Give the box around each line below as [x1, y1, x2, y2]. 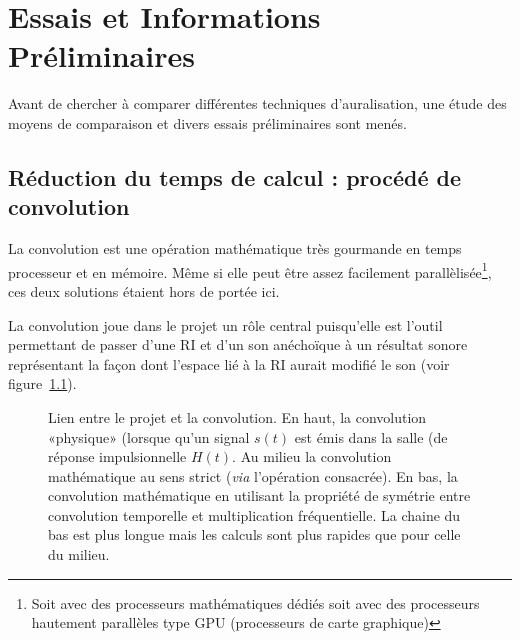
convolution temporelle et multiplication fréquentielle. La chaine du [48, 504, 461, 525]
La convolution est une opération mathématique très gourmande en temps [8, 238, 462, 259]
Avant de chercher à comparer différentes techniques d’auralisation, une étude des [8, 93, 507, 114]
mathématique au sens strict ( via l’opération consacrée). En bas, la [48, 465, 458, 486]
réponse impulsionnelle [48, 446, 187, 467]
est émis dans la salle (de [294, 426, 448, 447]
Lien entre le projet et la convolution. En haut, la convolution [48, 406, 427, 427]
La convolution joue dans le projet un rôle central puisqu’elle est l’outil [8, 314, 443, 335]
